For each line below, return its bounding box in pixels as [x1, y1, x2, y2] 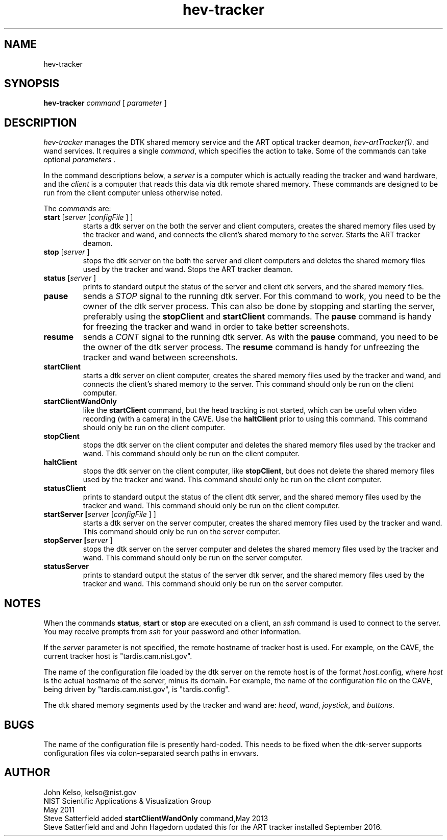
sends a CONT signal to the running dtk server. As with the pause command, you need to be [83, 332, 438, 342]
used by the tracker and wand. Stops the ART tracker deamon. [83, 265, 293, 274]
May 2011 [43, 805, 75, 814]
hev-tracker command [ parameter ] [43, 98, 167, 108]
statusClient [43, 484, 86, 493]
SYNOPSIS [4, 77, 60, 90]
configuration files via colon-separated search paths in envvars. [43, 748, 259, 757]
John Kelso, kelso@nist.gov [43, 787, 136, 797]
